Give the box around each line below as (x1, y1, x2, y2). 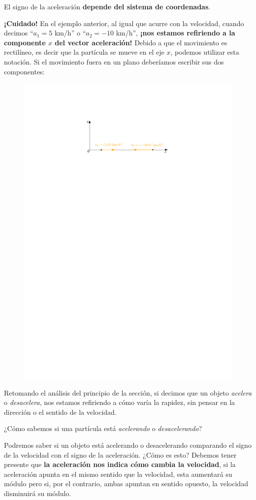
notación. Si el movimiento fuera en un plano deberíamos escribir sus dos (4, 56, 224, 67)
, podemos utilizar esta (170, 47, 239, 57)
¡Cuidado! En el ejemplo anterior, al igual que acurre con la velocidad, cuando (4, 18, 244, 28)
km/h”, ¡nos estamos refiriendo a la (116, 28, 235, 38)
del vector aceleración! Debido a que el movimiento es (55, 37, 227, 47)
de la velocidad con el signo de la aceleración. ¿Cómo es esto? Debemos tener (4, 449, 237, 460)
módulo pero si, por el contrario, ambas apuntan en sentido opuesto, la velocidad (4, 478, 248, 489)
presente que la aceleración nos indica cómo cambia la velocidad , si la (4, 459, 236, 469)
